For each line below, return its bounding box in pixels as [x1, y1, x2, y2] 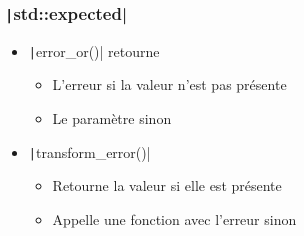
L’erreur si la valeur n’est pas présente [52, 74, 287, 95]
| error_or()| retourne [28, 40, 160, 61]
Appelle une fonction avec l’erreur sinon [52, 208, 297, 229]
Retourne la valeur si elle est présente [52, 175, 282, 196]
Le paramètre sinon [52, 108, 172, 129]
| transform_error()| [28, 141, 151, 162]
